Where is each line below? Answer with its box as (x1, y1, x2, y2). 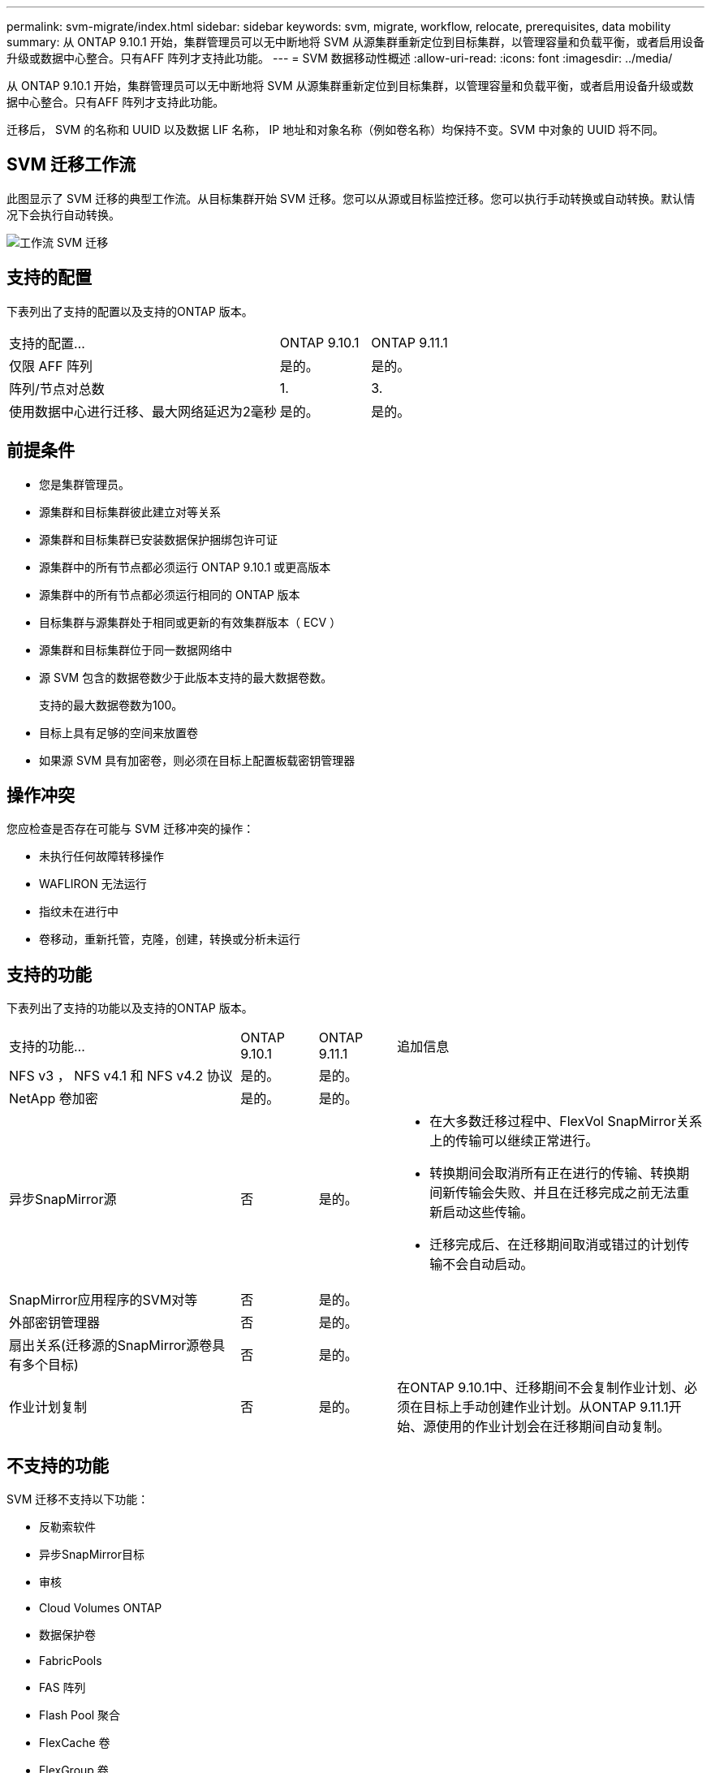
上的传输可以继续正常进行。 (429, 1132, 599, 1150)
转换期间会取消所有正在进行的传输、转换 (429, 1165, 677, 1182)
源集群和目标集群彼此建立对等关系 (39, 504, 221, 519)
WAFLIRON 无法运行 (39, 877, 147, 891)
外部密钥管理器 (9, 1314, 101, 1331)
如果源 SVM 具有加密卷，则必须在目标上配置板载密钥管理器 (39, 753, 355, 767)
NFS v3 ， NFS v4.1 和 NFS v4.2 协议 (9, 1068, 233, 1085)
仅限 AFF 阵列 (9, 357, 93, 374)
